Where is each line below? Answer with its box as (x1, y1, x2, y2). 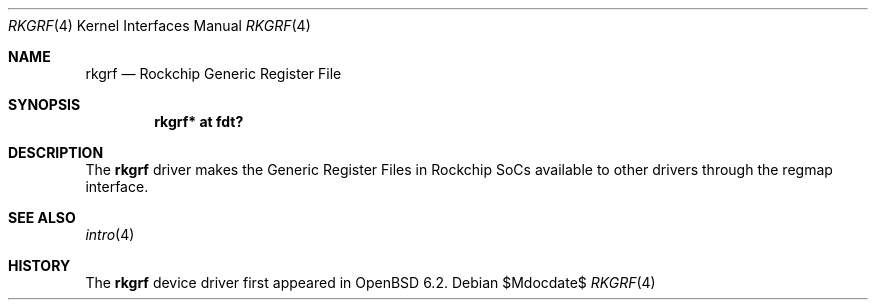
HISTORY (8, 257, 71, 274)
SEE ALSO (8, 209, 76, 226)
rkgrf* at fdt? (154, 113, 244, 130)
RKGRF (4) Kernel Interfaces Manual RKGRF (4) (8, 17, 311, 34)
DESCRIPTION (8, 144, 104, 161)
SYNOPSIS (8, 96, 81, 113)
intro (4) (85, 226, 135, 243)
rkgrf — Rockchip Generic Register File (85, 65, 342, 82)
